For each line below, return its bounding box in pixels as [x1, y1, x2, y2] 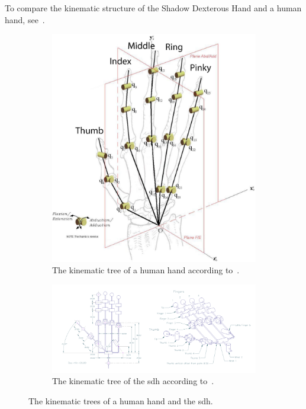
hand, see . [5, 13, 45, 25]
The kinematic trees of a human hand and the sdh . [28, 394, 213, 407]
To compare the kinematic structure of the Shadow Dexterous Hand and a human [5, 2, 302, 14]
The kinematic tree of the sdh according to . [52, 375, 214, 387]
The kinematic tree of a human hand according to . [52, 264, 240, 276]
